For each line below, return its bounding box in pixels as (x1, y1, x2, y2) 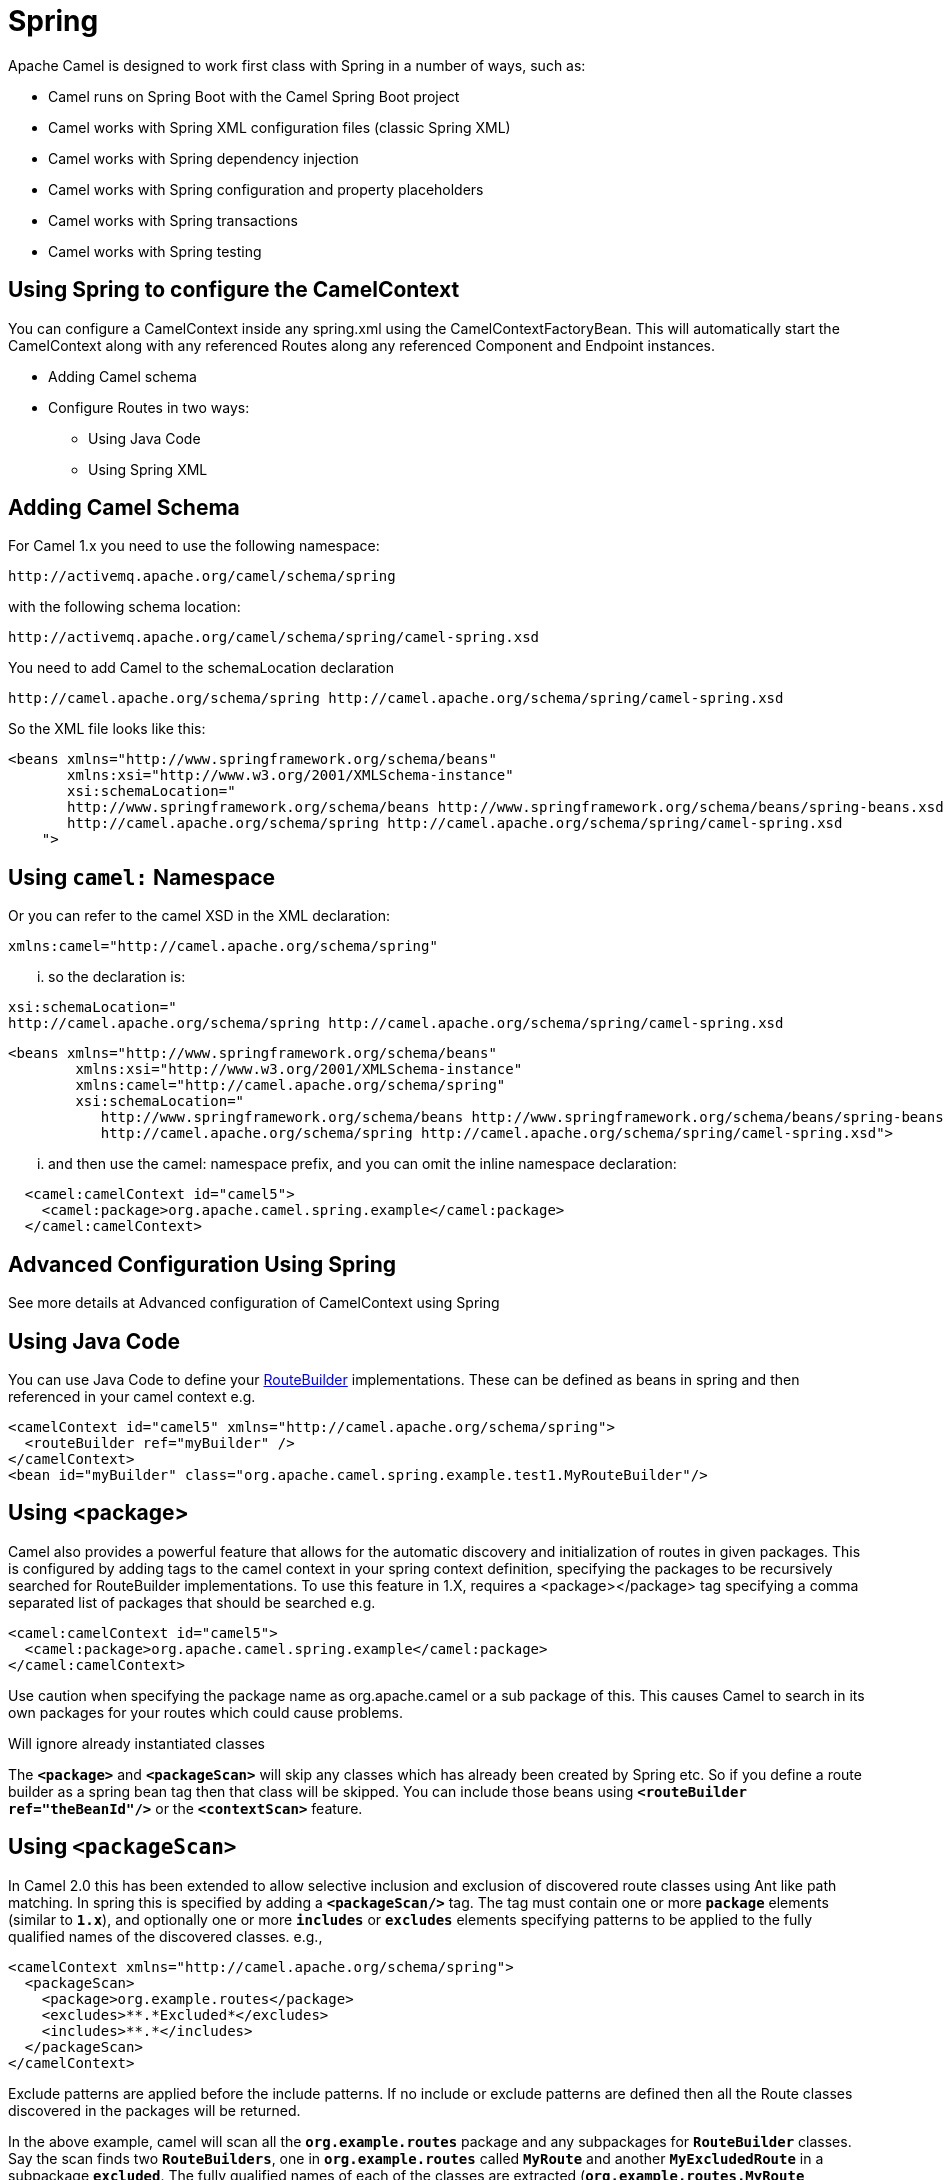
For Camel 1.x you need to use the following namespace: (8, 537, 380, 555)
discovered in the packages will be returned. (8, 2101, 301, 2119)
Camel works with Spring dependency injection (48, 149, 359, 167)
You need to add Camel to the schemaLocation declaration (8, 659, 395, 677)
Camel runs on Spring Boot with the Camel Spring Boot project (48, 87, 460, 105)
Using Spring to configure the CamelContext (8, 277, 460, 303)
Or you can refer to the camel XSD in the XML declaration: (8, 907, 390, 925)
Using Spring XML (88, 460, 208, 478)
